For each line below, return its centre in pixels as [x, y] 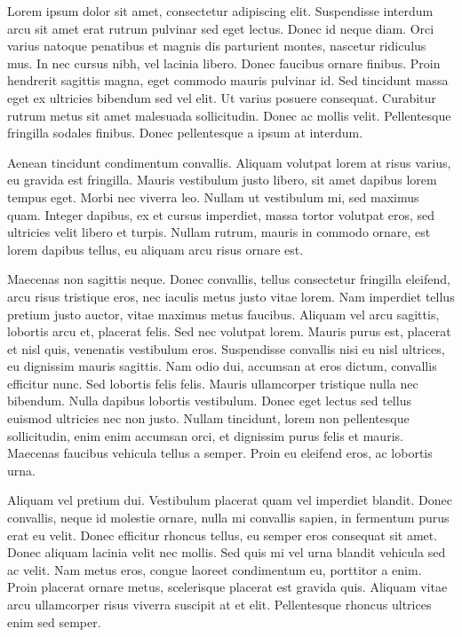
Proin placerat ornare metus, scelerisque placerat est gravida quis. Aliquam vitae [227, 587]
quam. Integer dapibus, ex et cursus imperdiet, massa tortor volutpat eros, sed [221, 214]
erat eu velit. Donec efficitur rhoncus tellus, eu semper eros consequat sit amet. [223, 535]
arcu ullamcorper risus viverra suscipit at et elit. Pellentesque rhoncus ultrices [219, 604]
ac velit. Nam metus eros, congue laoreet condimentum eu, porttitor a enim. [215, 569]
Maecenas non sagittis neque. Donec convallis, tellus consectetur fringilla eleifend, [229, 279]
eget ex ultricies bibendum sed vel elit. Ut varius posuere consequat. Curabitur [222, 97]
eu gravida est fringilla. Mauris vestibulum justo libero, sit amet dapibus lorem [222, 180]
